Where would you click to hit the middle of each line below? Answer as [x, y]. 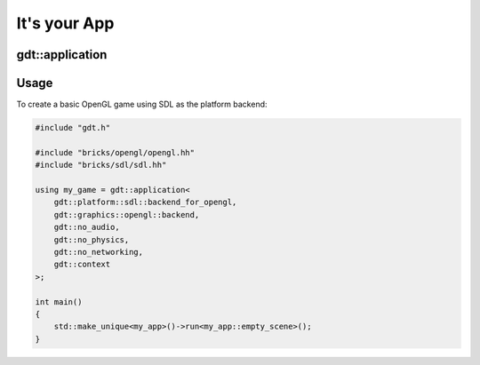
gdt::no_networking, [99, 252]
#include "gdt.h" [73, 128]
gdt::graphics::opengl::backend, [127, 214]
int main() [59, 302]
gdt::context [82, 265]
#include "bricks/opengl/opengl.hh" [115, 152]
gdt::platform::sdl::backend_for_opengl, [145, 202]
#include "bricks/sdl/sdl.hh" [101, 165]
